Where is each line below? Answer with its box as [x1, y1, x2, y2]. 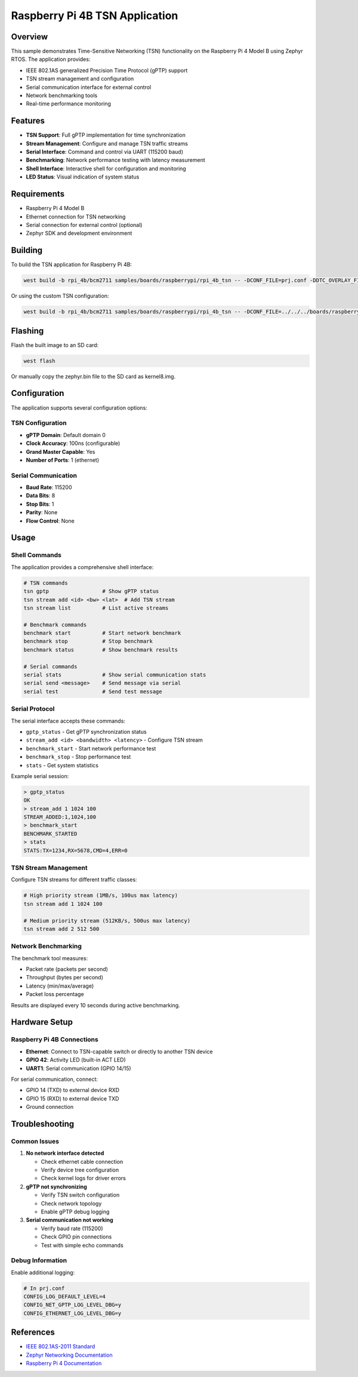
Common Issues [11, 1137, 60, 1145]
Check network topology [41, 1200, 102, 1207]
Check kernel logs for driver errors [41, 1175, 126, 1182]
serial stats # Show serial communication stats [23, 672, 206, 678]
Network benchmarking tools [26, 92, 98, 99]
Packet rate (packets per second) [26, 966, 109, 973]
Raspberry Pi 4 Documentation [26, 1360, 102, 1367]
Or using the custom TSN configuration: [11, 293, 109, 300]
